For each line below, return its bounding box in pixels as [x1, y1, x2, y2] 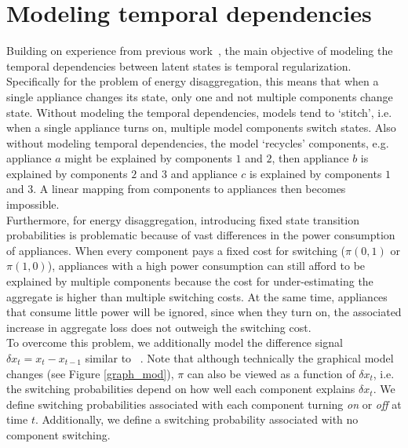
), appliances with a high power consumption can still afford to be [47, 257, 366, 274]
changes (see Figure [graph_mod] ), [6, 365, 174, 381]
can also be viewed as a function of [187, 365, 355, 381]
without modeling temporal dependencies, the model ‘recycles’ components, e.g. [6, 134, 389, 151]
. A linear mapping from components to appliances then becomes [33, 180, 346, 197]
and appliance [170, 165, 238, 181]
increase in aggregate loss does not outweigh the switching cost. [6, 319, 311, 335]
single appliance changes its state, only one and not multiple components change [6, 88, 393, 104]
